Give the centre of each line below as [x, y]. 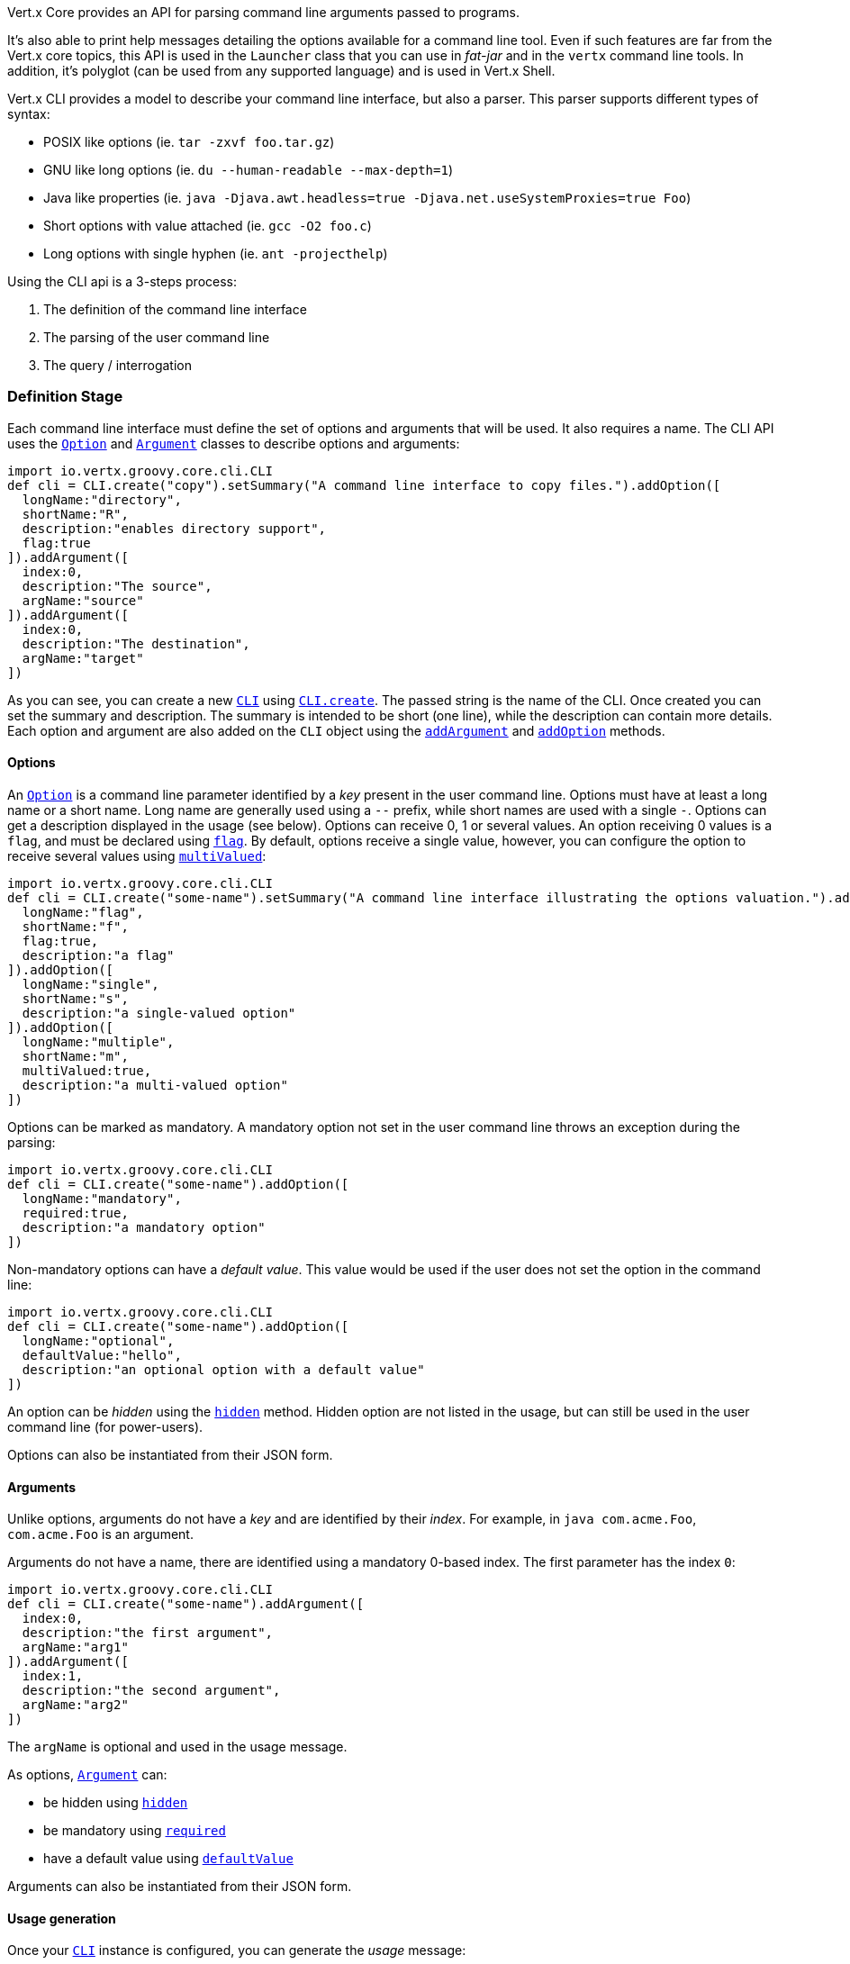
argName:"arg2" [75, 1705]
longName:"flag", [83, 912]
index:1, [53, 1676]
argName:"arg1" [75, 1647]
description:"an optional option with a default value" [223, 1369]
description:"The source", [117, 586]
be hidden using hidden [116, 1803]
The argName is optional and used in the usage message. [177, 1747]
